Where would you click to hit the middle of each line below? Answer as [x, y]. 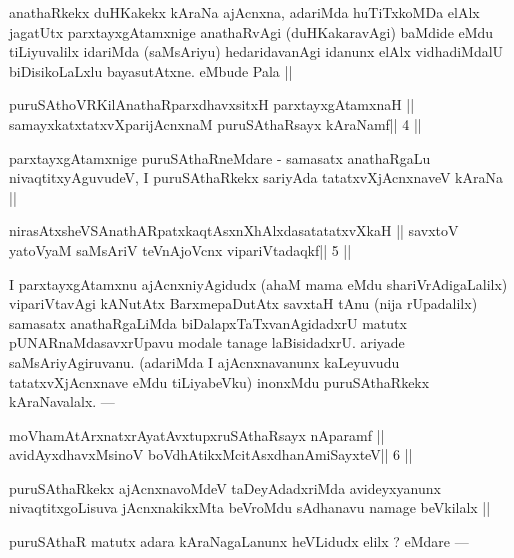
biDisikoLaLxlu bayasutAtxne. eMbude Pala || [151, 70]
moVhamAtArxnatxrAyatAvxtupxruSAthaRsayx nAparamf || [197, 434]
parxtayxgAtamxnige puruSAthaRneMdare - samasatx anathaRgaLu [220, 157]
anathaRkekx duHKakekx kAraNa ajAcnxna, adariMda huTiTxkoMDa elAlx [244, 12]
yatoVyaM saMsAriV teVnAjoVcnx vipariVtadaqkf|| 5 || [180, 249]
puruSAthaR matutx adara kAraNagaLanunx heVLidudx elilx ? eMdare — [239, 541]
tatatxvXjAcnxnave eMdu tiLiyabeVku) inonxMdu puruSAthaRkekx [219, 381]
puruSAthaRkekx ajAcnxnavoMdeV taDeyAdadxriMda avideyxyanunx [225, 487]
